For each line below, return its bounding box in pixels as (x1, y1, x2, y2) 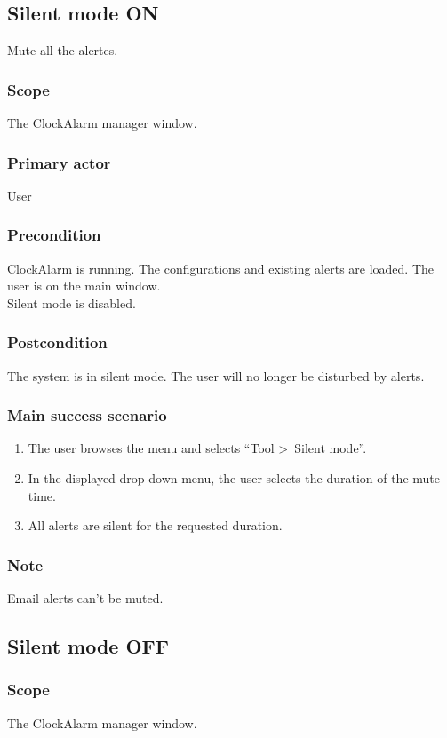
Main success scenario (7, 404, 167, 426)
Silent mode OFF (7, 632, 170, 660)
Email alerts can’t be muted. (7, 589, 164, 607)
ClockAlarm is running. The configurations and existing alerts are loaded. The (7, 258, 435, 277)
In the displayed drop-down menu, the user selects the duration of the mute (28, 469, 440, 488)
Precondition (7, 224, 101, 246)
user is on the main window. (7, 276, 161, 295)
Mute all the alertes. (7, 41, 118, 60)
